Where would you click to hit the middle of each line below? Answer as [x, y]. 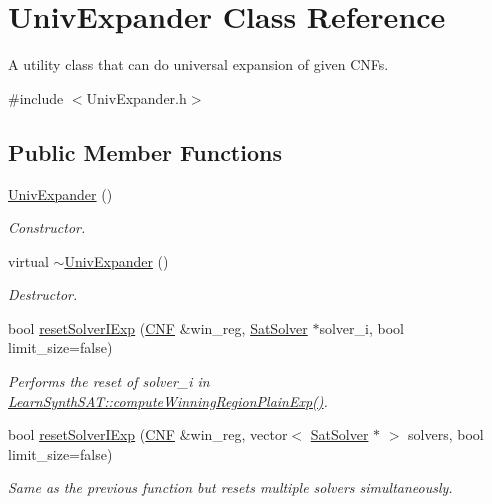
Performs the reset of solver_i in [109, 381]
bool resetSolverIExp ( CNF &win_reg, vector [148, 434]
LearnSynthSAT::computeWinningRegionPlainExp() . [168, 400]
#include [36, 97]
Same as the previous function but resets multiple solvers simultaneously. [230, 487]
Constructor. [47, 227]
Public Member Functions [145, 151]
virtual [28, 260]
